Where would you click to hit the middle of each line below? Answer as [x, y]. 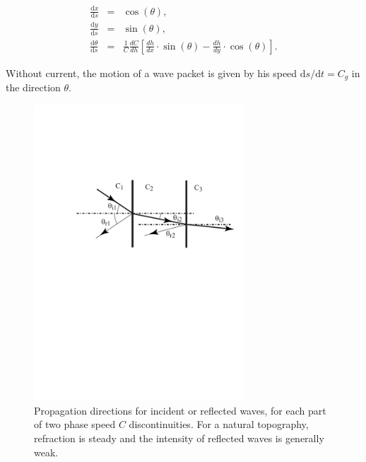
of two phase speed [75, 424]
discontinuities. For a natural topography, [219, 424]
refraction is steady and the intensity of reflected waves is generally [179, 438]
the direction [33, 87]
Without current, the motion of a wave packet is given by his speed [152, 73]
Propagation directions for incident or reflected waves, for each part [180, 410]
